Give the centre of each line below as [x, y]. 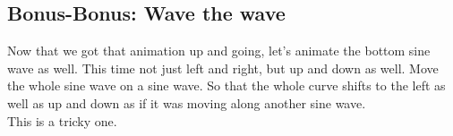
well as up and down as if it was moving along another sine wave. [187, 102]
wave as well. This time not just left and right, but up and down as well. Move [223, 68]
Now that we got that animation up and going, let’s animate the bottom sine [219, 51]
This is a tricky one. [62, 120]
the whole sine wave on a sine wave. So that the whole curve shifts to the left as [226, 85]
